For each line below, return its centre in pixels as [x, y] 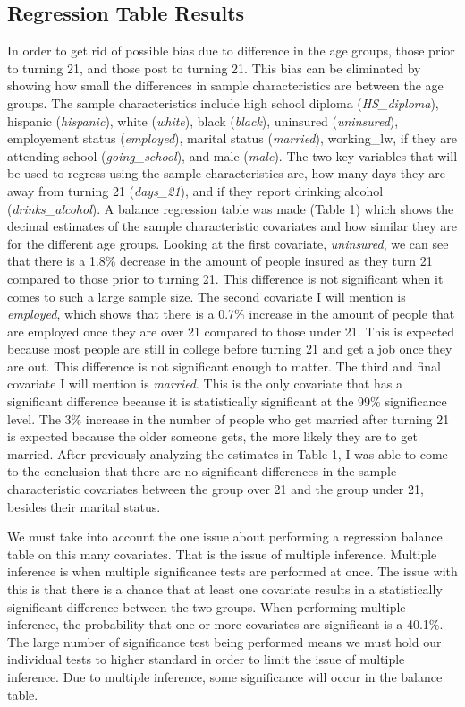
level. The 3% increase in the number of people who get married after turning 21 [228, 418]
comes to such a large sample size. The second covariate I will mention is [207, 296]
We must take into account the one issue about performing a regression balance [225, 537]
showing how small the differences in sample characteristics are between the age [225, 85]
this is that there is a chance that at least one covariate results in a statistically [225, 589]
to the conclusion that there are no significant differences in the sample [202, 471]
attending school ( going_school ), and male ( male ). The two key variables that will [232, 155]
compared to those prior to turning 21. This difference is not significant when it [225, 278]
